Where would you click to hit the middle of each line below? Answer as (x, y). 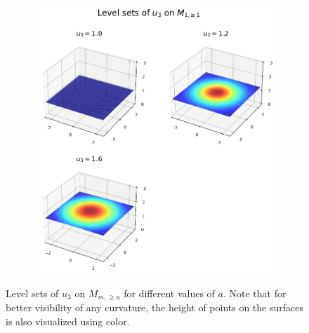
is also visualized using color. (68, 321)
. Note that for (255, 293)
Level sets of (32, 293)
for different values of (169, 293)
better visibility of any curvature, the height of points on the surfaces (154, 307)
